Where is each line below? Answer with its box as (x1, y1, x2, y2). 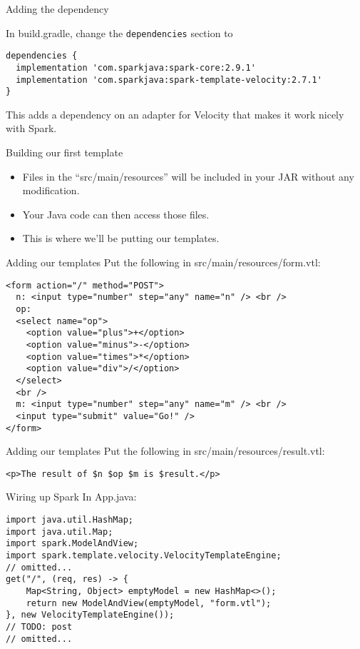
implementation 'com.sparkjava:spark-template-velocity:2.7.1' (16, 74, 322, 85)
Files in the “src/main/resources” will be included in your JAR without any (22, 168, 354, 183)
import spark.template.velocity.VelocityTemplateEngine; (6, 550, 282, 560)
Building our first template (6, 145, 123, 160)
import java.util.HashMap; (6, 515, 133, 525)
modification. (22, 183, 80, 198)
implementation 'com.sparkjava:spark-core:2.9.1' (16, 62, 256, 73)
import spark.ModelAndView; (6, 538, 139, 549)
